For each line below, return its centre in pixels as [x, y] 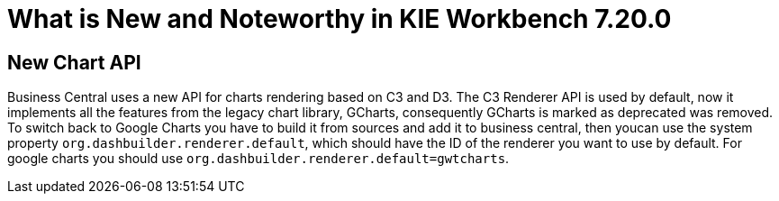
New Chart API [74, 62]
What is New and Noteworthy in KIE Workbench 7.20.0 [340, 19]
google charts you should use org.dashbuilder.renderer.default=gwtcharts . [258, 159]
